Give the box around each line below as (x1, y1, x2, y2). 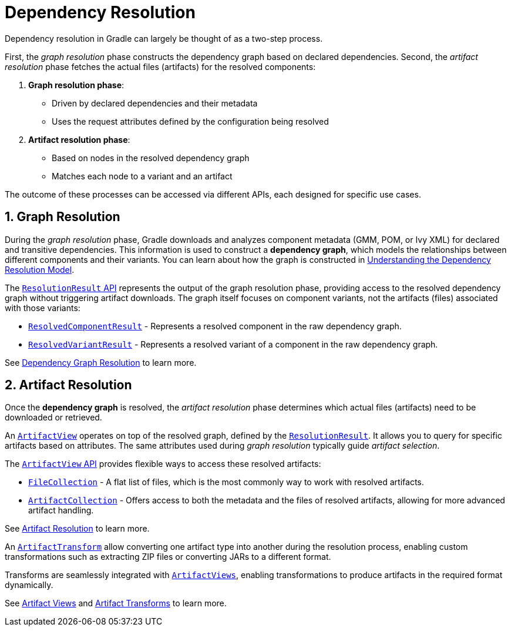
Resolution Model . (5, 264, 75, 275)
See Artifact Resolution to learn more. (5, 523, 150, 534)
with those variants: (5, 302, 80, 313)
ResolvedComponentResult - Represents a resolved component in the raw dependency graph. (28, 320, 402, 331)
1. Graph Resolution (5, 209, 120, 225)
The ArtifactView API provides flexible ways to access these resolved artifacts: (5, 459, 321, 469)
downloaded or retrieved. (5, 412, 102, 423)
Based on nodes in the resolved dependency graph (52, 152, 250, 163)
